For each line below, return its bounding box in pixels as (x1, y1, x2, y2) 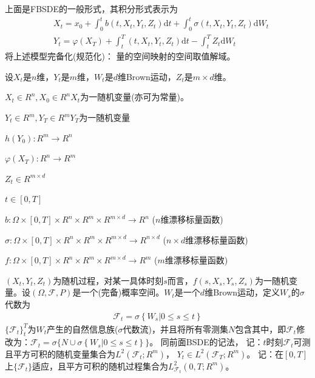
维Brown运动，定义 (205, 286, 280, 299)
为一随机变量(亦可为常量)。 (80, 90, 189, 103)
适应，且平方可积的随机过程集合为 (32, 359, 168, 372)
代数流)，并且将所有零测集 (123, 322, 228, 335)
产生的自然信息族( (47, 322, 118, 335)
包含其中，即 (235, 322, 286, 335)
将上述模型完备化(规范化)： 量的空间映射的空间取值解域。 (5, 50, 235, 62)
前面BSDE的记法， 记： (169, 336, 263, 348)
